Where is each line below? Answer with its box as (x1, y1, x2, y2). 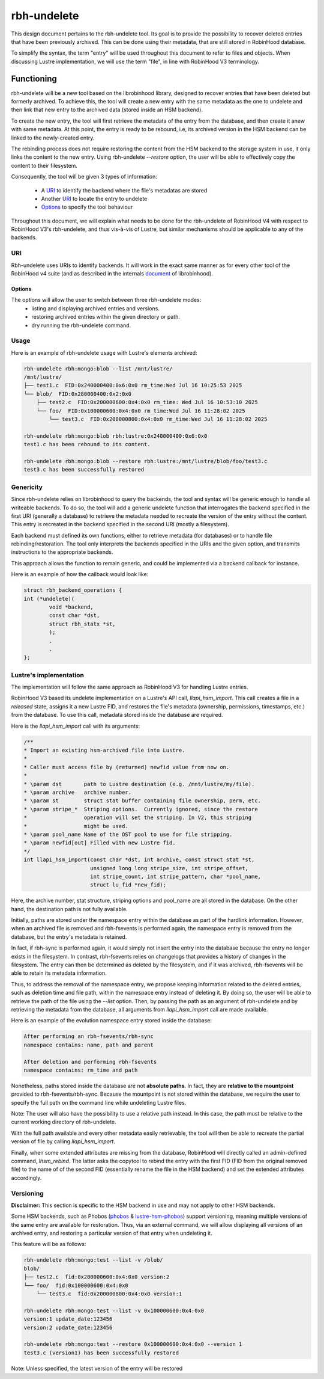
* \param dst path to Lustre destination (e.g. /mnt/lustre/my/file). (23, 781, 255, 787)
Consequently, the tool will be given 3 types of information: (11, 173, 157, 180)
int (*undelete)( (23, 595, 75, 602)
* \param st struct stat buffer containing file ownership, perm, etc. (23, 797, 261, 804)
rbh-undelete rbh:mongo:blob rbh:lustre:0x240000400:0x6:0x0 (23, 432, 208, 439)
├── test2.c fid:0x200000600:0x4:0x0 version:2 (23, 1274, 170, 1280)
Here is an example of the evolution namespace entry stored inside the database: (11, 1017, 212, 1024)
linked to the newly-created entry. (11, 134, 95, 141)
